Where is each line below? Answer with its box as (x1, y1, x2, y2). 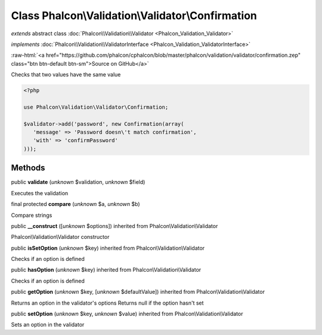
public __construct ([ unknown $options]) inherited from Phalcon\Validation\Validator (11, 222, 218, 229)
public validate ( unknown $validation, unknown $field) (11, 179, 145, 186)
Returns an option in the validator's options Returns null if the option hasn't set (11, 299, 204, 306)
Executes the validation (11, 189, 69, 196)
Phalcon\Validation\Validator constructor (11, 233, 110, 241)
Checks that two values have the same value (11, 71, 121, 78)
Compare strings (11, 211, 52, 219)
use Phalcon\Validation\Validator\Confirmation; (23, 103, 169, 110)
